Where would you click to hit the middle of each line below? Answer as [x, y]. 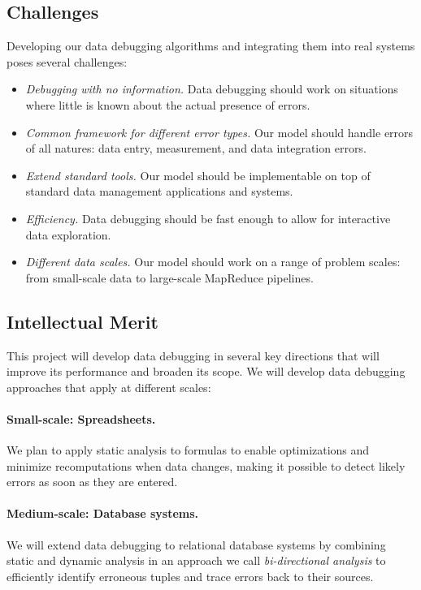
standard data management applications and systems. [159, 191]
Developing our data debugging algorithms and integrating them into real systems [211, 46]
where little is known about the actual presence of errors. [168, 104]
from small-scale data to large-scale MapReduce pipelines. [169, 277]
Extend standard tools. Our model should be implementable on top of [198, 175]
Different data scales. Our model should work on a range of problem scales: [213, 262]
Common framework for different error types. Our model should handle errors [219, 132]
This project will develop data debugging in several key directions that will [193, 355]
